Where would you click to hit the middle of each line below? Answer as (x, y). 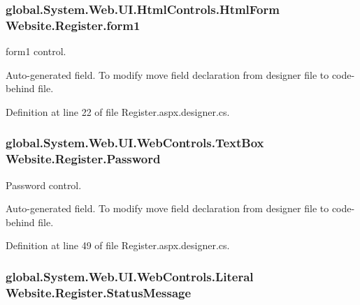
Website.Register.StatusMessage (99, 292)
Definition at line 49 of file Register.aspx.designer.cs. (118, 245)
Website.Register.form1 (73, 25)
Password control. (44, 185)
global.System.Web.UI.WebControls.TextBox (135, 143)
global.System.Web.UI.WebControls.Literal (130, 276)
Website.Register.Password (83, 159)
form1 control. (36, 51)
